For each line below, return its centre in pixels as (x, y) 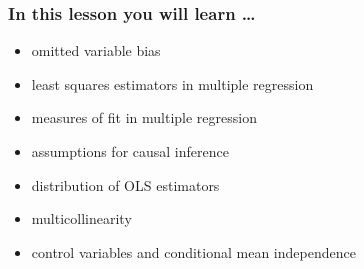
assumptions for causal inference (130, 151)
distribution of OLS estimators (125, 184)
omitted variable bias (96, 50)
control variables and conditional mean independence (193, 251)
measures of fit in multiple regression (144, 117)
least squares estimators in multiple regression (172, 83)
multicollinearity (81, 218)
